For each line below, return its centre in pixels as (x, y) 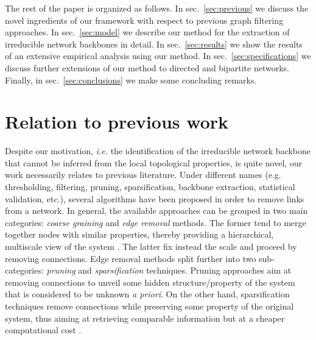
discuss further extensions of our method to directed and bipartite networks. (147, 67)
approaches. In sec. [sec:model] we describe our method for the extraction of (147, 32)
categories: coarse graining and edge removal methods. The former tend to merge (156, 222)
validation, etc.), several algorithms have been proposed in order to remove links (155, 198)
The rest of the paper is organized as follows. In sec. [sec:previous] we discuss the (157, 8)
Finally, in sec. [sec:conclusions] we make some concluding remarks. (131, 80)
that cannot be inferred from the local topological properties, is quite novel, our (154, 162)
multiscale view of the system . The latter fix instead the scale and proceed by (151, 246)
